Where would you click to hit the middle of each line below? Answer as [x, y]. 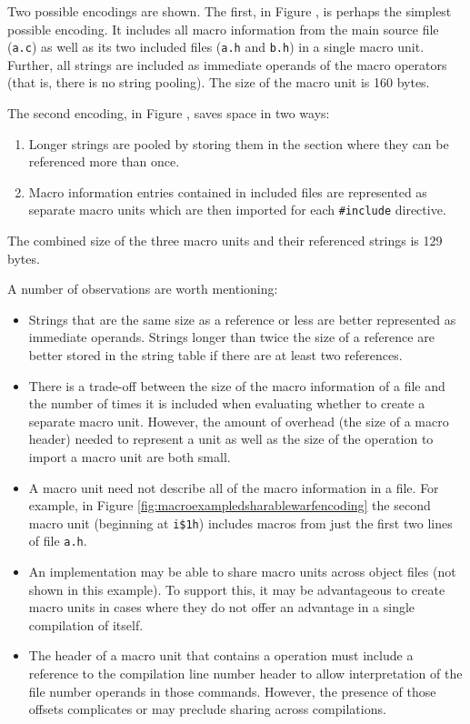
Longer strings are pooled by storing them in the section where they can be [239, 143]
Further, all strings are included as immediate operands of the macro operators [227, 64]
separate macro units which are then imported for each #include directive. [237, 210]
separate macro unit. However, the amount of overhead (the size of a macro [239, 421]
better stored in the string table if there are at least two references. [215, 355]
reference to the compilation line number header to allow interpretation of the [245, 674]
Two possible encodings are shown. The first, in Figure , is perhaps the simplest [230, 11]
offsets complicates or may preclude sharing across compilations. [207, 709]
